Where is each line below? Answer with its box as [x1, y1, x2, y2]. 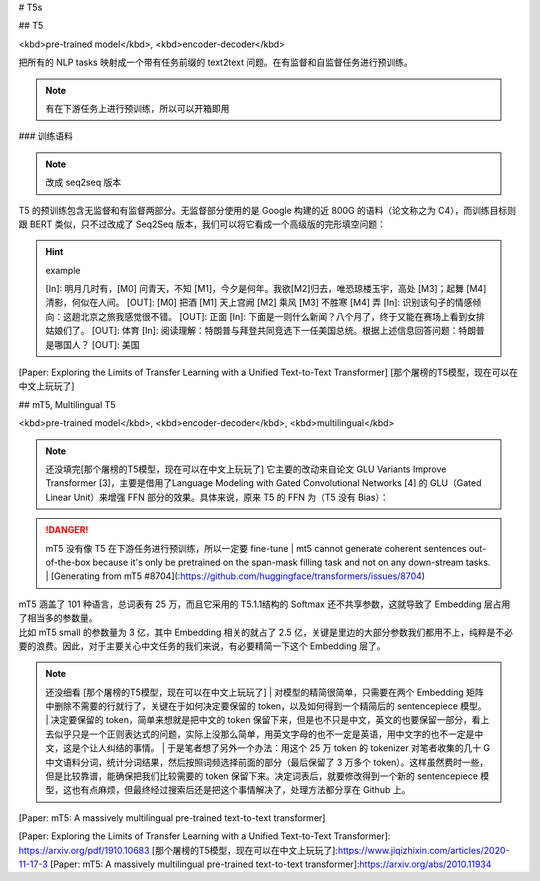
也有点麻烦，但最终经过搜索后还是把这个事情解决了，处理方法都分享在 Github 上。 [71, 784, 411, 796]
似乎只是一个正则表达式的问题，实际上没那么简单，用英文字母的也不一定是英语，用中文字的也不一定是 [53, 728, 475, 740]
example [45, 264, 81, 276]
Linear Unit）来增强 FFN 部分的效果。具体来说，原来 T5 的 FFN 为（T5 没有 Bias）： [45, 491, 389, 503]
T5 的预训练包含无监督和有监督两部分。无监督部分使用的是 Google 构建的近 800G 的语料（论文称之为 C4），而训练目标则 [18, 204, 517, 216]
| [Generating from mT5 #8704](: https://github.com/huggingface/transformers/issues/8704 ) [45, 570, 425, 582]
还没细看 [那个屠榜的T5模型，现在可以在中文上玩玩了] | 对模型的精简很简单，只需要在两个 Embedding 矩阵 [45, 686, 484, 698]
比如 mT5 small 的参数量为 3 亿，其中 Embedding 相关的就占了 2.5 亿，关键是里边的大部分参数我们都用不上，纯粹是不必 [18, 626, 514, 638]
